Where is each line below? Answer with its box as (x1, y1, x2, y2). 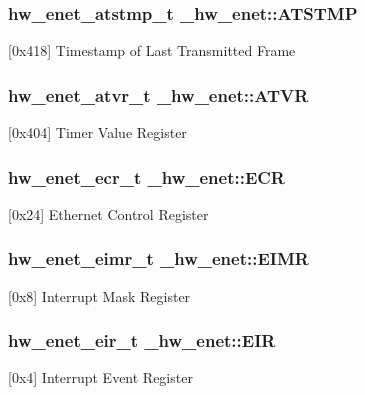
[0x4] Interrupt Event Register (8, 367, 193, 388)
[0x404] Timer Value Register (8, 122, 187, 143)
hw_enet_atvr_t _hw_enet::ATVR (8, 82, 309, 107)
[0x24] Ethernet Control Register (8, 203, 209, 224)
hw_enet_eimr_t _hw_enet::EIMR (8, 246, 309, 271)
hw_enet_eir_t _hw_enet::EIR (8, 328, 276, 353)
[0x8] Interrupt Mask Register (8, 285, 191, 306)
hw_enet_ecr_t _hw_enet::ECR (8, 164, 285, 189)
